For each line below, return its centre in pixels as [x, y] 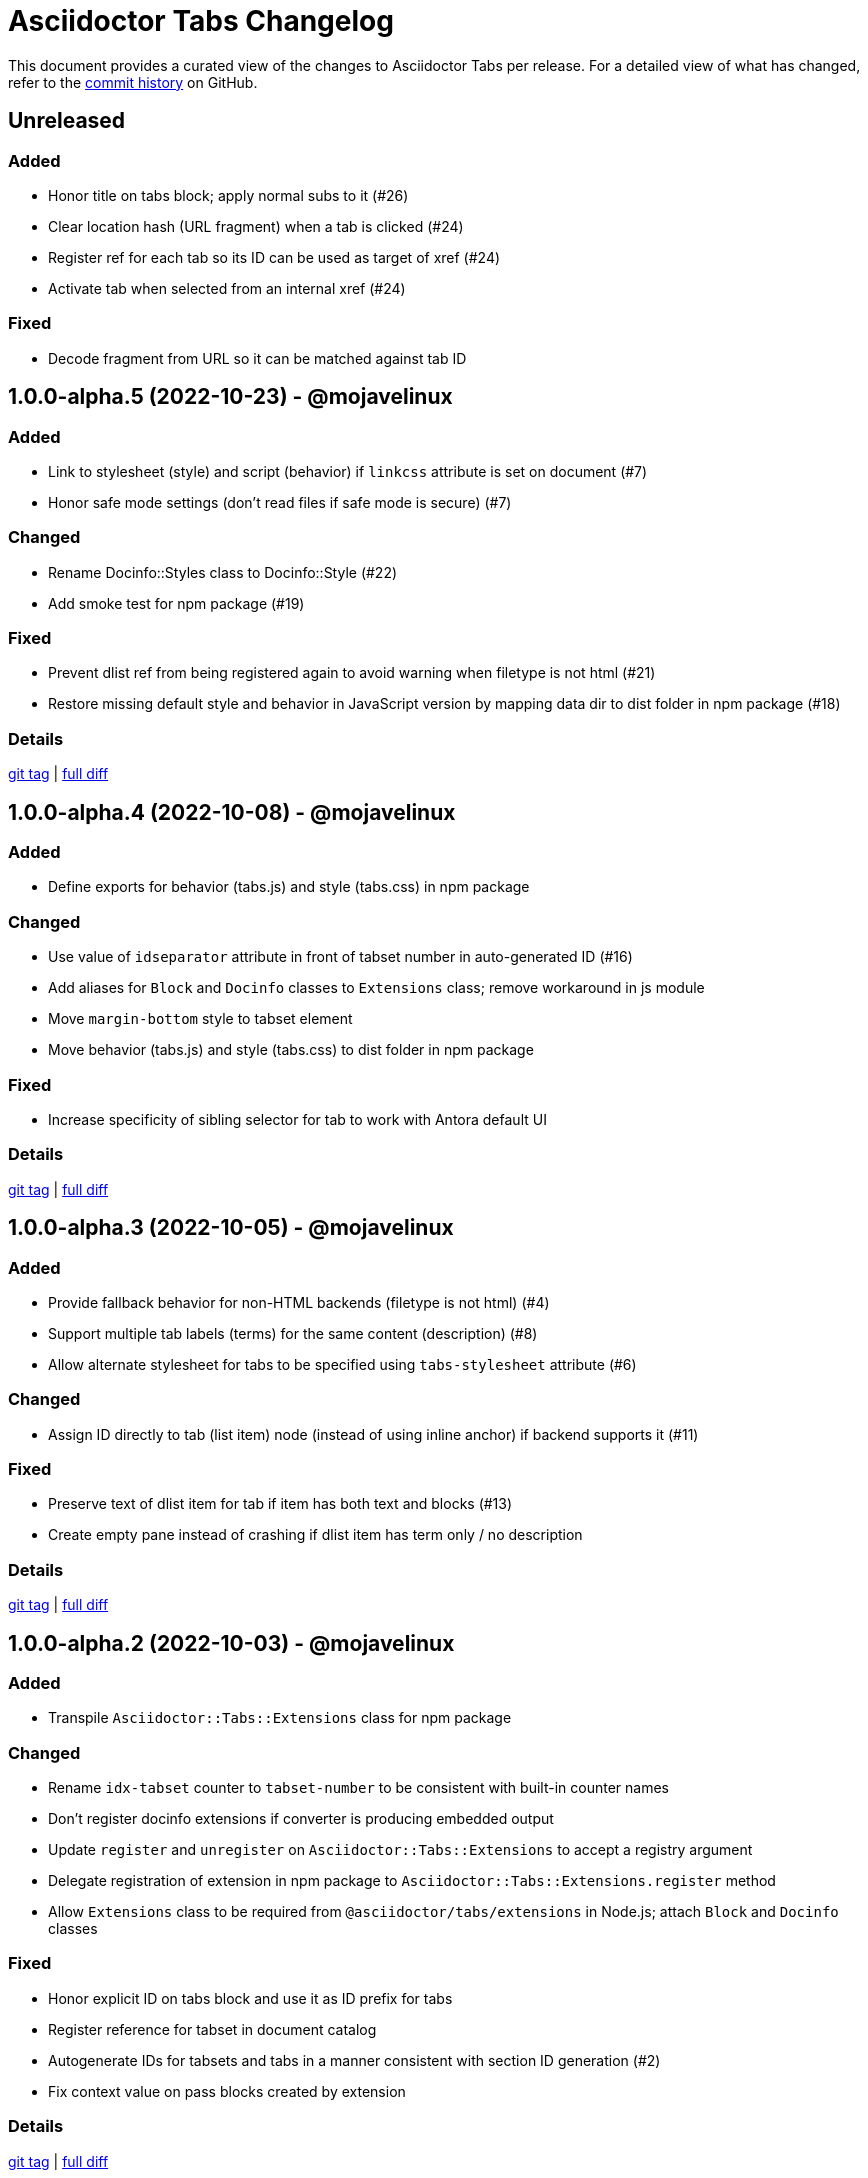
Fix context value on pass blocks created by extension [227, 2091]
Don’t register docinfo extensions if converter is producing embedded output [301, 1819]
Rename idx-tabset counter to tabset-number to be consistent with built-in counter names [358, 1788]
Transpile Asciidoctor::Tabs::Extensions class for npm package [280, 1718]
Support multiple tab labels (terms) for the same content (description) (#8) [293, 1333]
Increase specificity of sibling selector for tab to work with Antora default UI [297, 1119]
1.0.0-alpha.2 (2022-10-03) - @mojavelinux [231, 1643]
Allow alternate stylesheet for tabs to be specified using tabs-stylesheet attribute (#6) [342, 1364]
